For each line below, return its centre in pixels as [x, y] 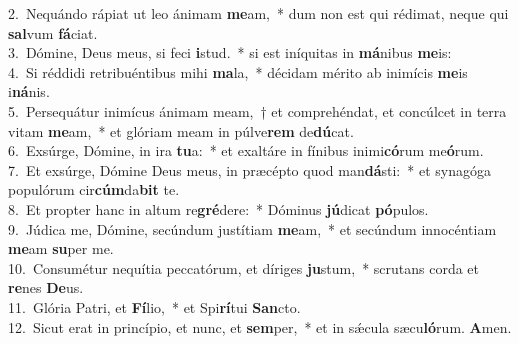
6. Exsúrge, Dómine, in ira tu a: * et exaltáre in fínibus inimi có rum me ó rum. [246, 150]
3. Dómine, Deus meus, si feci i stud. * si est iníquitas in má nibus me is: [230, 52]
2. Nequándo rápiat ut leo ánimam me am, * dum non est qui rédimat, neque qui [258, 13]
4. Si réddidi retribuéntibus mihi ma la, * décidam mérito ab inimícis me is [238, 71]
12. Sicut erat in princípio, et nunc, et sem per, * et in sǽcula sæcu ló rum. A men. [260, 326]
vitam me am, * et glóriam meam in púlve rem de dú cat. [181, 130]
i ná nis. [29, 91]
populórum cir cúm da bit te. [94, 189]
